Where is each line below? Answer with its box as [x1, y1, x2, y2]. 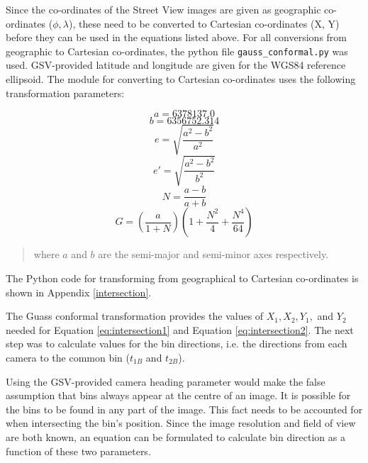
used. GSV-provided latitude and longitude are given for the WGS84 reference [6, 57, 346, 72]
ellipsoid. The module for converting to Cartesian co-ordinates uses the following [6, 72, 356, 87]
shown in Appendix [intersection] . [6, 284, 152, 299]
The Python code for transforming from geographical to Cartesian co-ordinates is [6, 270, 359, 285]
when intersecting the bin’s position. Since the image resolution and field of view [6, 415, 356, 430]
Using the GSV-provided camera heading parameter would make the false [6, 374, 325, 389]
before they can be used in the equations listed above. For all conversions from [6, 30, 347, 45]
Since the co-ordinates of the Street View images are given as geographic [6, 2, 321, 16]
